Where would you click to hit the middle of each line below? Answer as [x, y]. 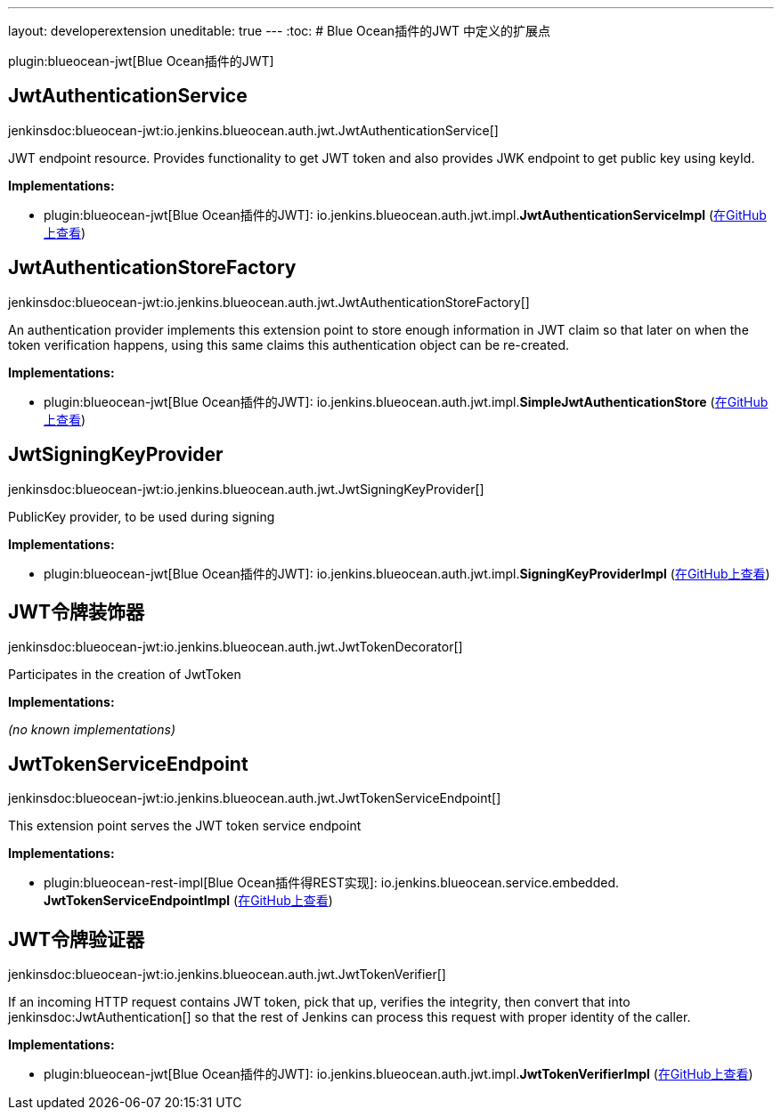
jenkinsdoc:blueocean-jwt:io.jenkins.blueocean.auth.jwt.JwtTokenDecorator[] [236, 647]
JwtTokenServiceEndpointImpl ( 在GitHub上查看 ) [188, 901]
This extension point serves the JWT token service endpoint [185, 826]
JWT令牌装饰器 [77, 611]
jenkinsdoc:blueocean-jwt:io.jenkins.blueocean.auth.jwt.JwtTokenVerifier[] [227, 975]
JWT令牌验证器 [77, 939]
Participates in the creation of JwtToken [125, 675]
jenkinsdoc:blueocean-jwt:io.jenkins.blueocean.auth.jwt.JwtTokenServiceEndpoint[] [255, 798]
